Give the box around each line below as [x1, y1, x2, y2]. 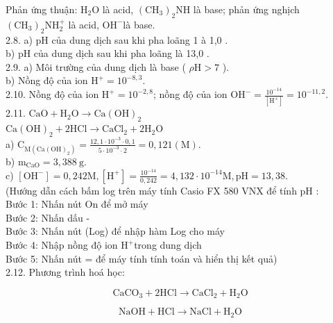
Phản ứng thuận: [6, 2, 78, 16]
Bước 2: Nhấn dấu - [6, 210, 90, 224]
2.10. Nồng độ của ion [6, 87, 99, 101]
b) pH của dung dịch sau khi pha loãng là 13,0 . [6, 46, 210, 60]
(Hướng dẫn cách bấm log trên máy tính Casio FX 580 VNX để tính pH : [6, 183, 319, 197]
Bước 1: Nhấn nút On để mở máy [6, 197, 148, 211]
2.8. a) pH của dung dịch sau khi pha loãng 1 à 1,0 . [6, 32, 228, 47]
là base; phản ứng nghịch [193, 2, 300, 16]
